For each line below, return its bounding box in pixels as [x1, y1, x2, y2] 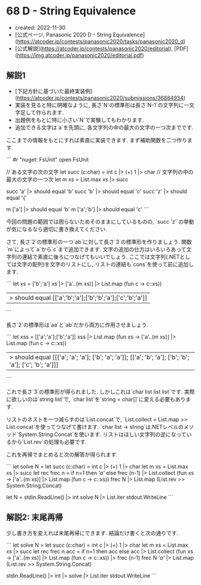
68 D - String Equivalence [6, 4, 136, 18]
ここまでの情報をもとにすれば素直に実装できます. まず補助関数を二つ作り [6, 136, 187, 144]
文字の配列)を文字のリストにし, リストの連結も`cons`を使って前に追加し [16, 260, 194, 267]
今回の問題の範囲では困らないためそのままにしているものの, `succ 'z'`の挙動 [6, 218, 194, 225]
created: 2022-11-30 [14, 24, 66, 31]
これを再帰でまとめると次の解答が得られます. [6, 450, 118, 458]
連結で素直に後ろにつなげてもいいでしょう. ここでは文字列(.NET [22, 253, 180, 260]
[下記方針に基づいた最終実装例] [14, 87, 93, 95]
